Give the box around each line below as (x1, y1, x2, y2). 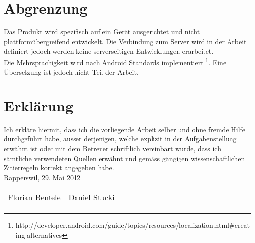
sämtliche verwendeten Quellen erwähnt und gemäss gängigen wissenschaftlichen (4, 153, 245, 163)
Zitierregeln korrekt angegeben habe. (4, 162, 114, 173)
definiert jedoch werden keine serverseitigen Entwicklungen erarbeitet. (4, 46, 214, 56)
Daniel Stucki (68, 191, 115, 203)
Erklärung (4, 95, 74, 115)
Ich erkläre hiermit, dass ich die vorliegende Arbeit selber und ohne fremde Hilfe (4, 124, 246, 134)
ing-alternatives (15, 230, 62, 240)
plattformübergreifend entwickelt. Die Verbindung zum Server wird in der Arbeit (4, 36, 247, 46)
